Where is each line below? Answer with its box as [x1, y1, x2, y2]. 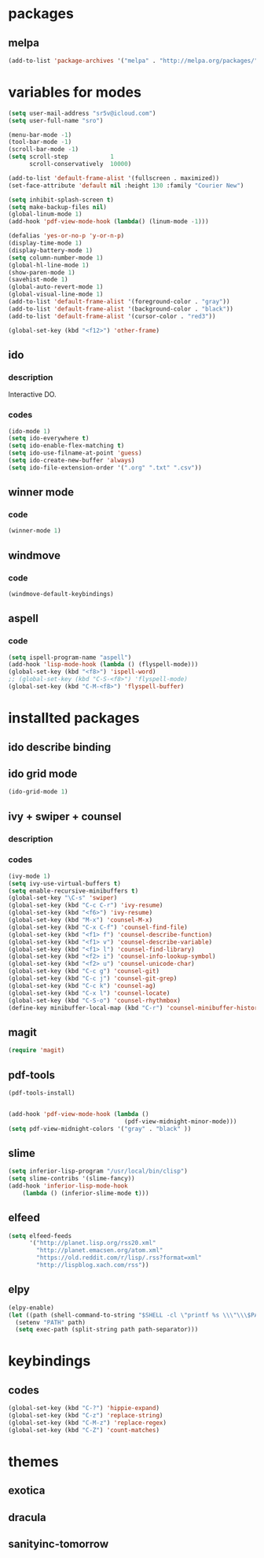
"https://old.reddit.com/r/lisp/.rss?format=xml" [36, 1254, 202, 1262]
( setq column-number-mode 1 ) [8, 253, 104, 262]
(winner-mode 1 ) [8, 527, 61, 535]
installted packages [8, 709, 140, 727]
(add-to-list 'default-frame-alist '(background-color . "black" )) [8, 304, 234, 313]
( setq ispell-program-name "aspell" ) [8, 654, 132, 661]
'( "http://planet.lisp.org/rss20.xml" [28, 1239, 156, 1247]
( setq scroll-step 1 [8, 153, 114, 161]
